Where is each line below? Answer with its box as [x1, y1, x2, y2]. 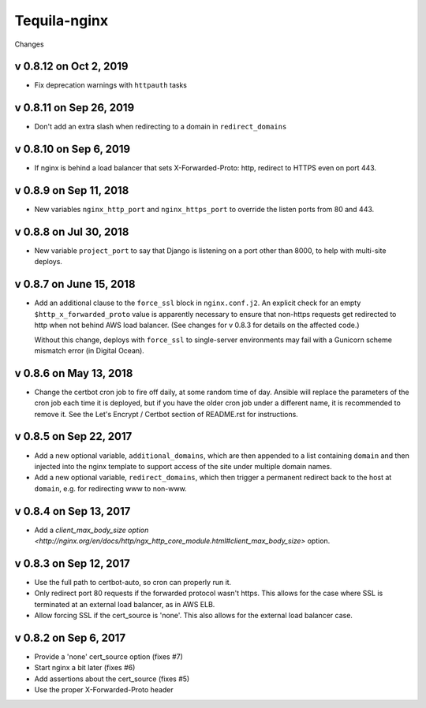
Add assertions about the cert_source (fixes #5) [34, 674, 190, 684]
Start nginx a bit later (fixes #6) [34, 663, 136, 673]
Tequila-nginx [14, 12, 109, 29]
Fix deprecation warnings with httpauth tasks [34, 80, 187, 90]
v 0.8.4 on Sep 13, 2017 [14, 505, 131, 518]
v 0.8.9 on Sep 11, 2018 [14, 184, 129, 197]
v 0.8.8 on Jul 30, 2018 [14, 225, 129, 238]
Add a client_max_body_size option [34, 525, 149, 535]
